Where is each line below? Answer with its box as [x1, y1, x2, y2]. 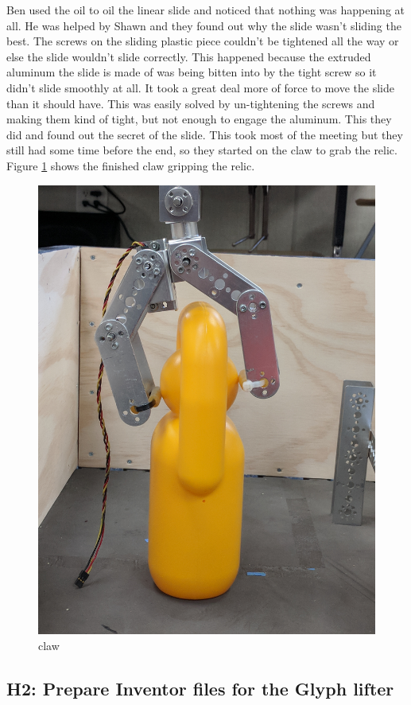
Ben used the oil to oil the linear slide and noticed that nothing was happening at [6, 2, 405, 18]
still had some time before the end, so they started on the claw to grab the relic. [6, 142, 397, 158]
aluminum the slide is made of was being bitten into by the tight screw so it [6, 64, 377, 80]
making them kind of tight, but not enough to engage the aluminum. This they [6, 111, 392, 127]
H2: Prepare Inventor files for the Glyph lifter [6, 676, 394, 700]
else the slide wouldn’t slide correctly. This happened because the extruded [6, 48, 371, 64]
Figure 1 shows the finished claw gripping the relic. [6, 157, 255, 173]
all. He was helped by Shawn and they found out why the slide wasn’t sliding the [6, 17, 401, 33]
